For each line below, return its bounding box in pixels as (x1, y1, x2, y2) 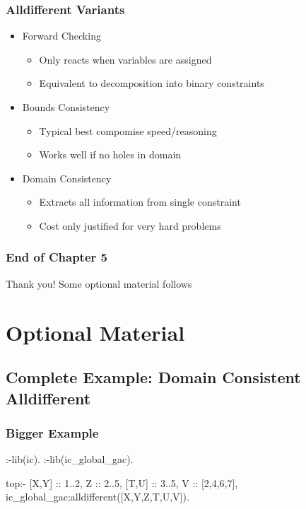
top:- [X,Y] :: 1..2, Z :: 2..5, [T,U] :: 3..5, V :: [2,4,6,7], (6, 475, 238, 490)
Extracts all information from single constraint (39, 194, 241, 209)
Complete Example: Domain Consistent (6, 366, 301, 388)
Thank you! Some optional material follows (6, 276, 192, 291)
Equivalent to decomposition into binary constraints (39, 76, 264, 90)
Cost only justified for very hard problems (39, 218, 221, 233)
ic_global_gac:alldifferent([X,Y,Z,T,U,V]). (6, 489, 189, 504)
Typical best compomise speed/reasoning (39, 123, 217, 138)
